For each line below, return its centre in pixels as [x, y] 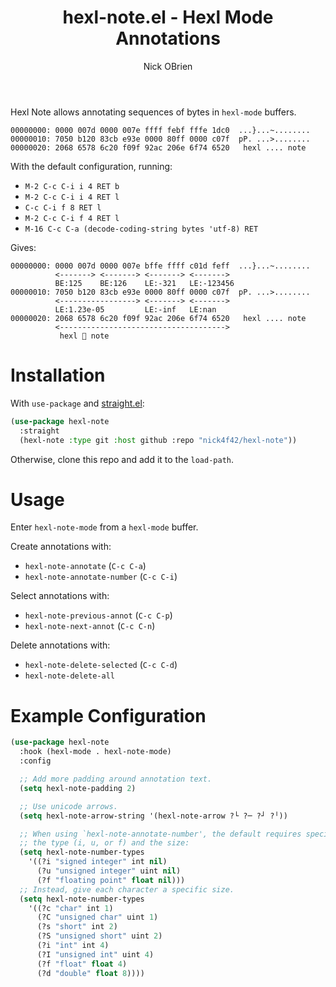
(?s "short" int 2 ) [77, 927]
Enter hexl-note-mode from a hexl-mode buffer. [104, 527]
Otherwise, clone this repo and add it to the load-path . [122, 459]
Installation [58, 375]
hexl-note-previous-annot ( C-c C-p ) [98, 615]
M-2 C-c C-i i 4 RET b [72, 186]
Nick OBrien [168, 66]
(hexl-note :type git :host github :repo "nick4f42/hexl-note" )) [158, 440]
